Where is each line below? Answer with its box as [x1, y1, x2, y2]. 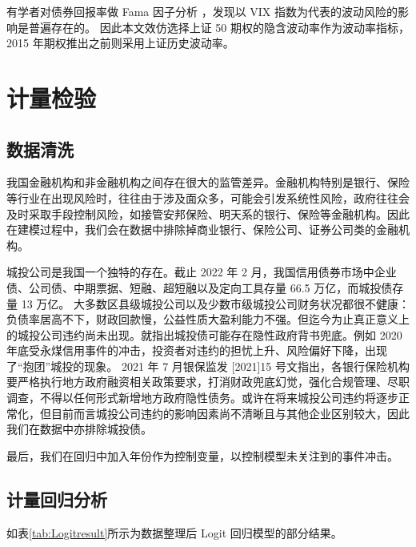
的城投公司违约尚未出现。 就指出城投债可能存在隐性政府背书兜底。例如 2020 [6, 326, 402, 343]
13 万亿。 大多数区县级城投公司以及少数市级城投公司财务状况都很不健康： [21, 295, 410, 312]
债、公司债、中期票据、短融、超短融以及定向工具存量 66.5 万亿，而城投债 [6, 279, 393, 296]
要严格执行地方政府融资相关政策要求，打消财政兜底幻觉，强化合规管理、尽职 [6, 373, 410, 390]
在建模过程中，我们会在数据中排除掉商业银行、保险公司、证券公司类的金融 [6, 221, 398, 238]
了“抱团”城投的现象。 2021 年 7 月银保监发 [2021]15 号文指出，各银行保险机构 [6, 357, 410, 374]
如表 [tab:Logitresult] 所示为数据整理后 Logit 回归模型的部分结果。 [6, 524, 342, 541]
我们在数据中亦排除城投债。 [6, 420, 152, 437]
